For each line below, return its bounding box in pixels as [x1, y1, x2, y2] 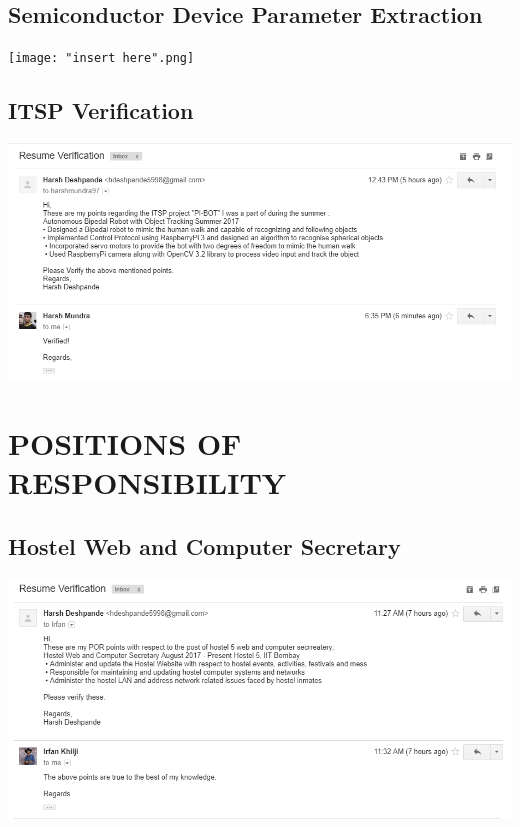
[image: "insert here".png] [8, 51, 195, 66]
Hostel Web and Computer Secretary [8, 530, 401, 561]
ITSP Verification [8, 95, 194, 126]
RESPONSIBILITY [8, 462, 287, 502]
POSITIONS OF [8, 422, 242, 463]
